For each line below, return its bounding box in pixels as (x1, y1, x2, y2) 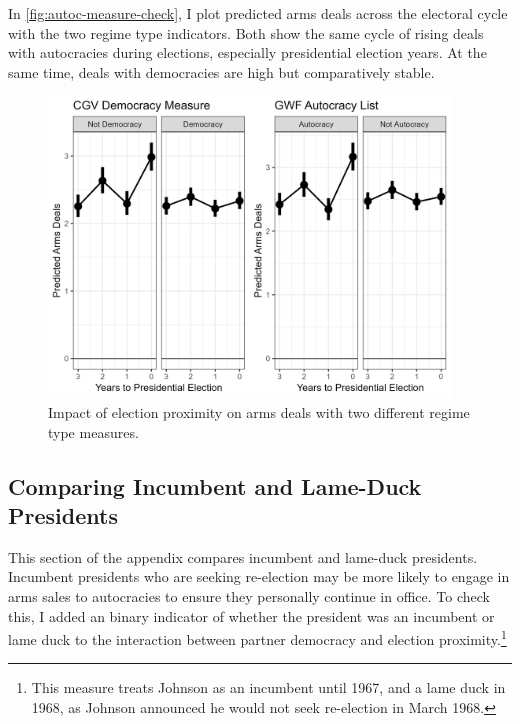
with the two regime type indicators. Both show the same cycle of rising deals (8, 22, 484, 43)
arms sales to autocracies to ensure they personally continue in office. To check (8, 586, 490, 607)
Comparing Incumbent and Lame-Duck (8, 470, 422, 501)
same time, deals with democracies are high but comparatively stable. (8, 61, 435, 82)
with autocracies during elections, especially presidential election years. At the (8, 42, 487, 63)
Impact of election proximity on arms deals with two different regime (48, 402, 470, 423)
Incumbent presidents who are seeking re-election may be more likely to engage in (8, 566, 510, 587)
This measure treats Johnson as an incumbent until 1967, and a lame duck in (31, 677, 506, 698)
